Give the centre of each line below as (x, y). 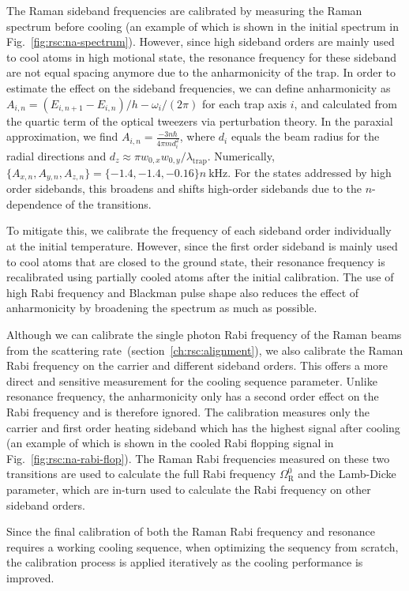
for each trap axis (244, 103)
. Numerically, (241, 156)
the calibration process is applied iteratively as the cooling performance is (185, 562)
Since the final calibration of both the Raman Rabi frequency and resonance (191, 531)
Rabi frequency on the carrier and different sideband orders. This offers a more (197, 365)
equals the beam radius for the (305, 136)
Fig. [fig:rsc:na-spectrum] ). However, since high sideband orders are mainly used (201, 41)
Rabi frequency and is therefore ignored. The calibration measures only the (188, 412)
